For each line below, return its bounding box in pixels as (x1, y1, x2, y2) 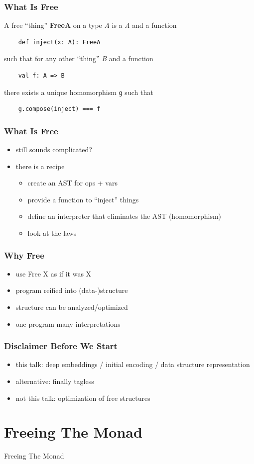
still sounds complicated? (15, 144, 92, 155)
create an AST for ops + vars (27, 178, 118, 188)
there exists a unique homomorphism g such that (4, 87, 153, 97)
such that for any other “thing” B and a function (4, 53, 153, 64)
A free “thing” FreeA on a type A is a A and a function (4, 20, 177, 30)
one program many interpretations (15, 318, 121, 329)
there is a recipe (15, 161, 65, 171)
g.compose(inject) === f (18, 105, 101, 113)
